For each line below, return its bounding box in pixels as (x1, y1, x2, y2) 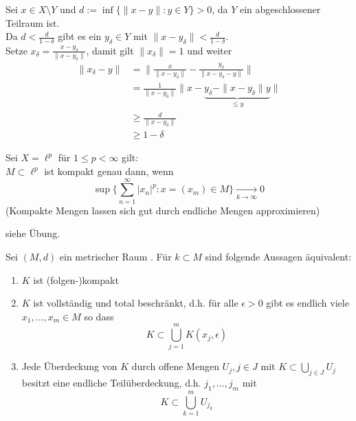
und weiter (187, 43, 232, 57)
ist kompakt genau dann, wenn (44, 164, 174, 178)
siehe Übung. (5, 226, 60, 240)
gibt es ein (58, 29, 102, 43)
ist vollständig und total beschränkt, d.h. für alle (33, 296, 238, 310)
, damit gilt (86, 43, 134, 57)
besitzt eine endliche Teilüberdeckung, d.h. (21, 376, 201, 390)
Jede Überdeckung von (21, 359, 118, 373)
